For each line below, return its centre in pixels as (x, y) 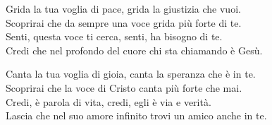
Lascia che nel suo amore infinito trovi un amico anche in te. (136, 115)
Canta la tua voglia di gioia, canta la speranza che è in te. (131, 74)
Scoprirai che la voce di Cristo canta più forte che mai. (124, 87)
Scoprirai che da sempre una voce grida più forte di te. (124, 22)
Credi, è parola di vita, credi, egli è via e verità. (109, 101)
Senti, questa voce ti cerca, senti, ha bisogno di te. (114, 36)
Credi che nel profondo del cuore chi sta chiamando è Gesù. (134, 50)
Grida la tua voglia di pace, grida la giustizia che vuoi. (123, 8)
